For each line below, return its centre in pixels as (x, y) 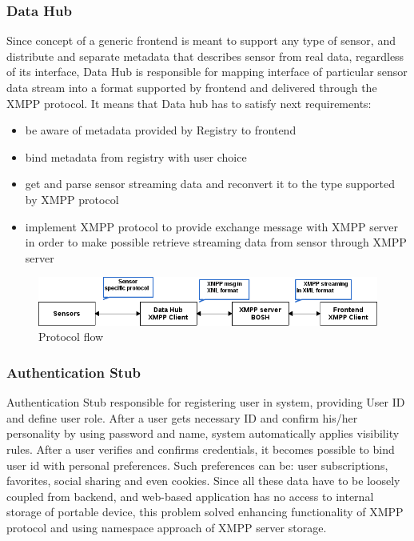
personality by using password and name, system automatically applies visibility (203, 433)
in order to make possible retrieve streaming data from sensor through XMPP (216, 242)
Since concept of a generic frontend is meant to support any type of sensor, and (201, 40)
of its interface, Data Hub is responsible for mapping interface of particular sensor (207, 72)
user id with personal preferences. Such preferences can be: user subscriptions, (197, 465)
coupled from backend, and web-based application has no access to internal (190, 496)
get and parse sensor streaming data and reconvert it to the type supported (210, 184)
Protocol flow (71, 337)
